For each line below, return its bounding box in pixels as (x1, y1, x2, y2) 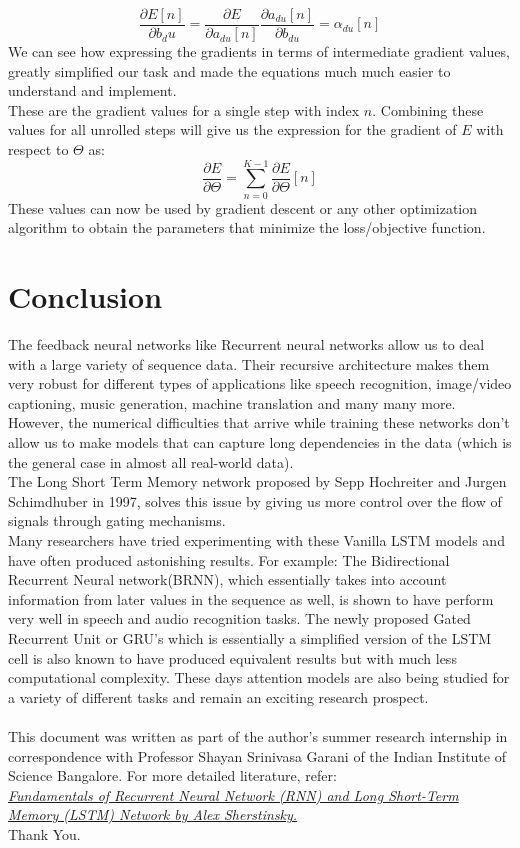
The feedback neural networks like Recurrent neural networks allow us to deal (8, 334, 485, 355)
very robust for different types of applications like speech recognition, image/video (8, 373, 512, 394)
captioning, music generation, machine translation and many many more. (8, 392, 456, 413)
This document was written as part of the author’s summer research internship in (8, 725, 508, 746)
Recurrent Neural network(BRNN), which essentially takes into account (8, 569, 447, 590)
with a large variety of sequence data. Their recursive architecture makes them (8, 353, 490, 374)
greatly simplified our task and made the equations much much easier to (8, 60, 451, 81)
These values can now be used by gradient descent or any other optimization (8, 197, 477, 218)
